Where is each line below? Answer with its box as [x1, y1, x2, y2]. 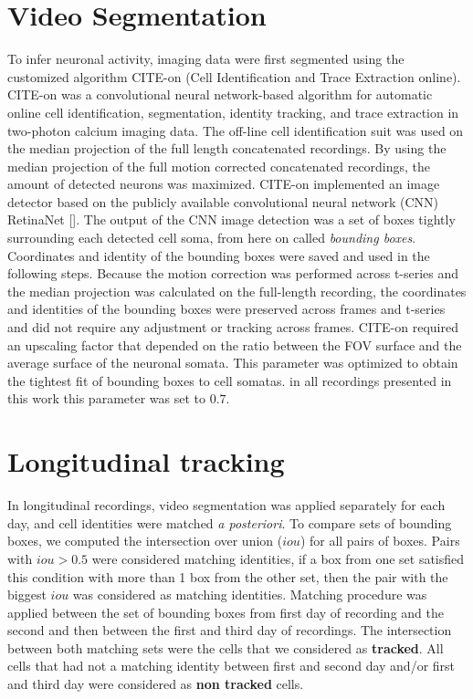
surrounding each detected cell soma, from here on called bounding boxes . [7, 228, 416, 247]
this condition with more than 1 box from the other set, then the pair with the [7, 567, 448, 586]
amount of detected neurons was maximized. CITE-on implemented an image [7, 174, 440, 193]
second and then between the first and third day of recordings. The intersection [7, 621, 452, 640]
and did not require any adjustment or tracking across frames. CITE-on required [7, 318, 458, 337]
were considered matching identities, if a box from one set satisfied [91, 548, 465, 568]
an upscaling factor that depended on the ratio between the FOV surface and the [7, 335, 462, 354]
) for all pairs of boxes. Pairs [300, 531, 460, 550]
